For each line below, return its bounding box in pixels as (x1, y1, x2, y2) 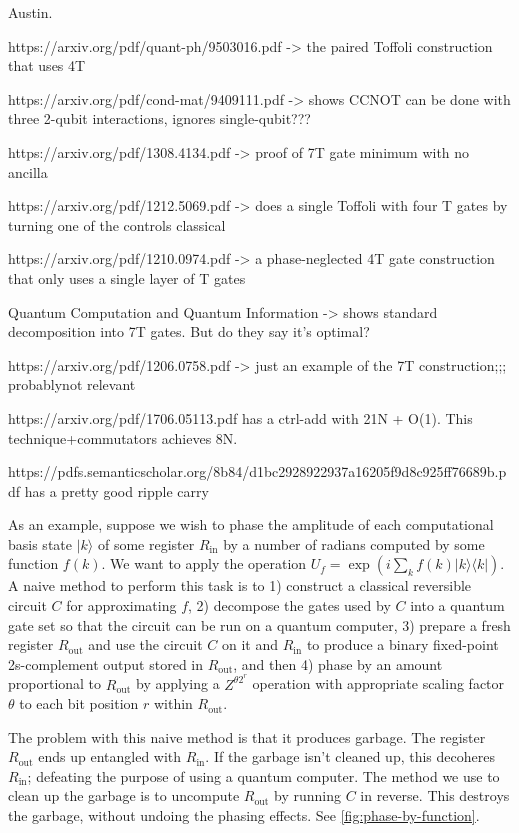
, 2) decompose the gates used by (188, 595, 391, 616)
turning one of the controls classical (8, 214, 226, 235)
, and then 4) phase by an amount (233, 653, 443, 674)
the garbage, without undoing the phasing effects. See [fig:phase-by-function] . (8, 805, 480, 826)
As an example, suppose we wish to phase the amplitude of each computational (8, 514, 494, 535)
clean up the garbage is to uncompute (8, 785, 240, 806)
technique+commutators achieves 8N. (8, 427, 238, 448)
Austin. (8, 2, 53, 22)
